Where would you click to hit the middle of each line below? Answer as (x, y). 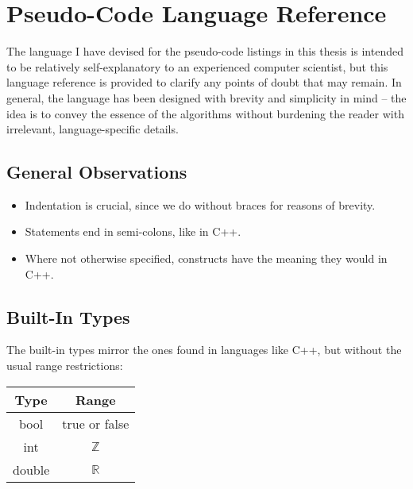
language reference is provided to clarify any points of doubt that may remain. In (204, 82)
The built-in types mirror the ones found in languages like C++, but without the (204, 350)
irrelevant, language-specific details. (93, 129)
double (31, 469)
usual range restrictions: (65, 366)
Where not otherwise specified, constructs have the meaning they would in (206, 258)
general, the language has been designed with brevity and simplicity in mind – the (206, 97)
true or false (96, 423)
